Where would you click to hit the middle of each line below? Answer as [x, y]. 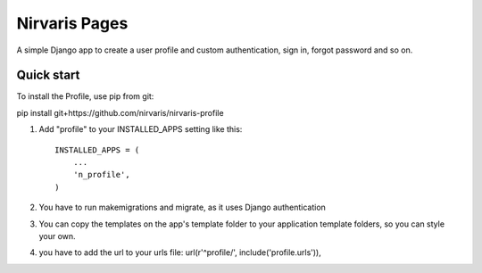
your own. [57, 236]
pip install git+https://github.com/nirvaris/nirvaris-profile [120, 112]
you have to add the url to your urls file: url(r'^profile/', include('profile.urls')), [180, 252]
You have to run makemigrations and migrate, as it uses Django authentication [182, 207]
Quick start [48, 75]
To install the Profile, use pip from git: [85, 96]
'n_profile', [101, 175]
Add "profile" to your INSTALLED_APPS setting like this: [141, 129]
